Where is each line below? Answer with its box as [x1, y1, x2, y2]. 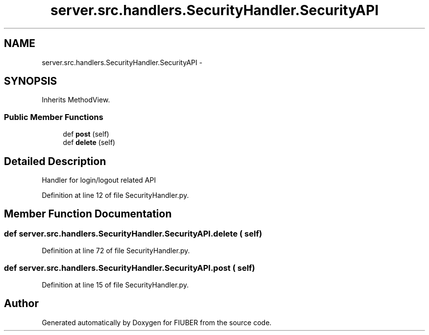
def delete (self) [63, 138, 116, 147]
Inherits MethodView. [42, 96, 110, 104]
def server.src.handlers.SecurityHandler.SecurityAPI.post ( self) [4, 263, 255, 273]
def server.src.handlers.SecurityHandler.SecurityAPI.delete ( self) [4, 228, 262, 239]
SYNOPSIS [4, 75, 57, 88]
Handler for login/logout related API [42, 176, 156, 185]
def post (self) [63, 130, 109, 139]
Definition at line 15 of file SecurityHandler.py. [42, 281, 189, 289]
